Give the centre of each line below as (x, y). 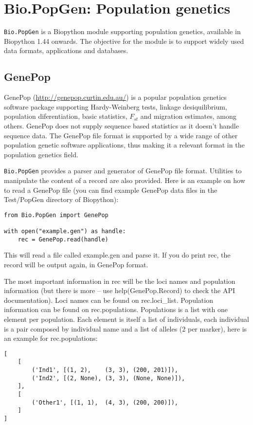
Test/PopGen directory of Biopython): (61, 199)
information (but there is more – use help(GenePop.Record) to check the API (120, 290)
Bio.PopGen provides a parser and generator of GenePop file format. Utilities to (123, 171)
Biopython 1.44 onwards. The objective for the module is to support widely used (124, 41)
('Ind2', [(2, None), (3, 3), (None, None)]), (108, 378)
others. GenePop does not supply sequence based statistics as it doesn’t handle (121, 125)
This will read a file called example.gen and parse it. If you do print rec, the (117, 255)
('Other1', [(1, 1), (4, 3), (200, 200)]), (105, 402)
